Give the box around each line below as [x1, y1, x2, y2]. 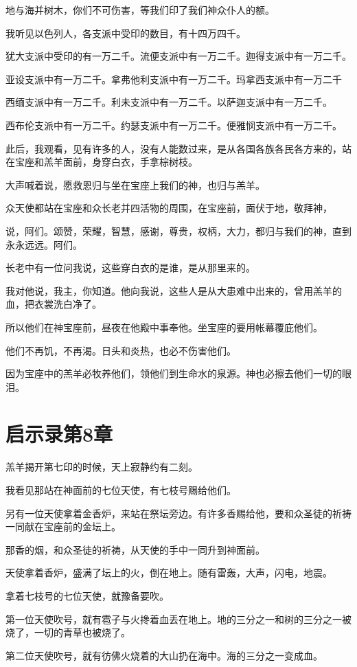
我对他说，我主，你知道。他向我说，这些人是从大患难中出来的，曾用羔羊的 [5, 283, 342, 297]
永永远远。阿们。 [5, 237, 82, 251]
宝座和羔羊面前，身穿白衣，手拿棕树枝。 [14, 155, 198, 169]
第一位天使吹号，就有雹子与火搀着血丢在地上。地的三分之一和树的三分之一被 [5, 611, 352, 626]
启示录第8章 [5, 420, 113, 448]
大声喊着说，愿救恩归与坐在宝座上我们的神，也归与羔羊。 [5, 177, 265, 192]
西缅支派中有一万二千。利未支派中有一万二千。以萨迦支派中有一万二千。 [5, 95, 332, 109]
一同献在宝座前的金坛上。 [5, 519, 121, 534]
